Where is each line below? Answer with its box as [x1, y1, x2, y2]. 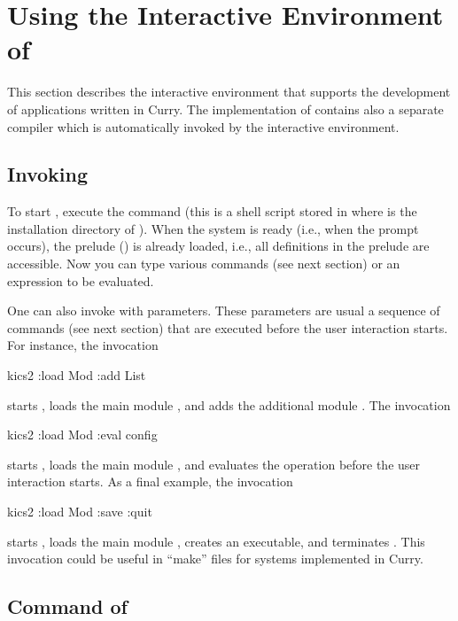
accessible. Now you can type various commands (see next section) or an [7, 254, 400, 273]
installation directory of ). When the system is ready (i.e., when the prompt [7, 219, 419, 237]
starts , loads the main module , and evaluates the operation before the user [7, 454, 421, 473]
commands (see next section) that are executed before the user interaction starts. [7, 318, 448, 337]
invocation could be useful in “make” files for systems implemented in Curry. [7, 549, 423, 568]
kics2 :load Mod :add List [7, 366, 146, 384]
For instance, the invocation [7, 336, 159, 354]
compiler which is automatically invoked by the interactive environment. [7, 117, 400, 136]
